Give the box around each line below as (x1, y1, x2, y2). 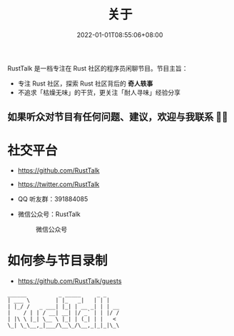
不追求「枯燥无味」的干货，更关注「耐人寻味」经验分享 (17, 88, 180, 96)
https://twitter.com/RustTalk (17, 180, 100, 189)
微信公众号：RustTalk (17, 210, 81, 218)
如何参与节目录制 (7, 253, 108, 269)
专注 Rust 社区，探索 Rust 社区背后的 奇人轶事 (17, 79, 153, 88)
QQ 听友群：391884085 (17, 195, 88, 203)
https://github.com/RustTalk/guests (17, 277, 122, 285)
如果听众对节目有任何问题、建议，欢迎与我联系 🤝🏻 (7, 111, 228, 123)
